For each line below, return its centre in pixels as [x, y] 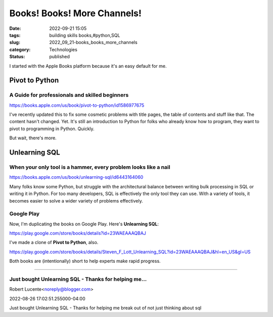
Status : [17, 57]
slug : [15, 43]
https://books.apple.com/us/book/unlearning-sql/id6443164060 [76, 177]
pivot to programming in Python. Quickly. [52, 129]
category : [20, 49]
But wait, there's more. [33, 138]
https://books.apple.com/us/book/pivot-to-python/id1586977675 [77, 105]
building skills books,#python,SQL [85, 35]
